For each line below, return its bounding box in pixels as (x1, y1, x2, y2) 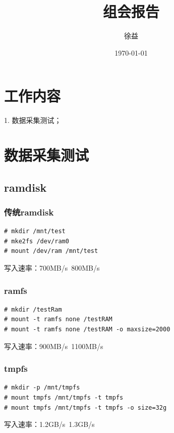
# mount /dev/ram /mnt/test (4, 247, 98, 255)
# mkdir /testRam (4, 306, 62, 313)
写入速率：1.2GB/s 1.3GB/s (4, 419, 95, 429)
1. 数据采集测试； (4, 115, 62, 125)
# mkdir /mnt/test (4, 228, 66, 235)
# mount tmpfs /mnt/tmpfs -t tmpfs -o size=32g (4, 404, 167, 411)
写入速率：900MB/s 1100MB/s (4, 340, 103, 351)
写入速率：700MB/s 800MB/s (4, 263, 100, 273)
